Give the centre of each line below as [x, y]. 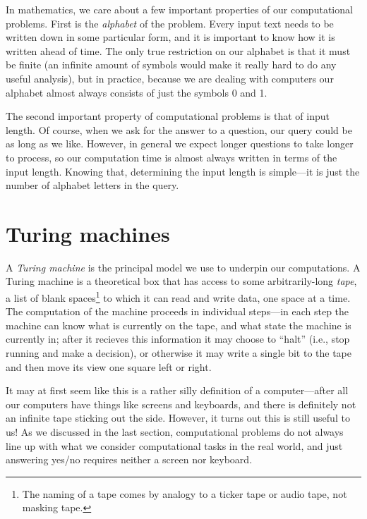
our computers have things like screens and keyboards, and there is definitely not [181, 404]
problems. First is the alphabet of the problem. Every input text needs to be [170, 23]
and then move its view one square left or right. [109, 366]
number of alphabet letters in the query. [92, 185]
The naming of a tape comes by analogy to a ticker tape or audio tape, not [185, 493]
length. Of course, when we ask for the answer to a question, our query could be [179, 129]
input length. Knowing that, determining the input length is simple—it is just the [183, 171]
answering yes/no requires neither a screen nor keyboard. [129, 459]
